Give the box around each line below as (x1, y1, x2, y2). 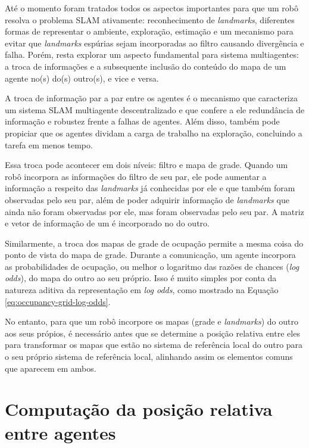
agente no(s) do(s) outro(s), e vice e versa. (5, 71, 159, 84)
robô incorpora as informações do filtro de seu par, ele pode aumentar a (5, 170, 267, 182)
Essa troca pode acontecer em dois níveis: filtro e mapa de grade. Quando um (5, 158, 288, 171)
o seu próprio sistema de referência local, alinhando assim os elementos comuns (5, 350, 293, 363)
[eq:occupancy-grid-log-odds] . (5, 295, 111, 307)
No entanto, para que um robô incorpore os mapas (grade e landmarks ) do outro (5, 315, 298, 328)
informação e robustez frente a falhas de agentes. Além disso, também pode (5, 115, 280, 127)
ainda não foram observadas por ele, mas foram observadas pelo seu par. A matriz (5, 205, 304, 217)
